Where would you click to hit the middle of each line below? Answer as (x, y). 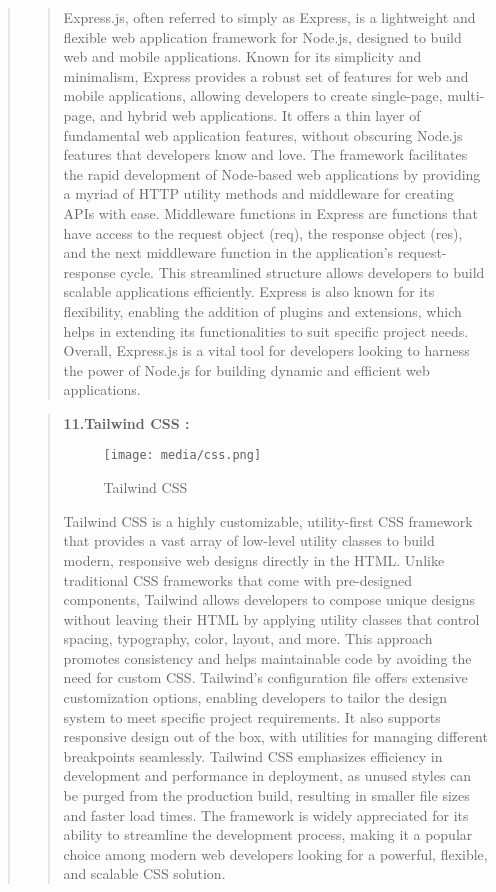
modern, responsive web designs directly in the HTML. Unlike (254, 559)
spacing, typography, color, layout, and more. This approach (248, 638)
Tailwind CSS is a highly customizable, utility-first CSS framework (268, 520)
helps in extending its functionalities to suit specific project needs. (266, 330)
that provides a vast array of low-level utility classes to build (249, 540)
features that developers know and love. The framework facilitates (265, 154)
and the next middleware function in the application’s (228, 252)
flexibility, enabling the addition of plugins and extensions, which (262, 310)
